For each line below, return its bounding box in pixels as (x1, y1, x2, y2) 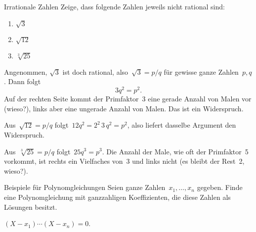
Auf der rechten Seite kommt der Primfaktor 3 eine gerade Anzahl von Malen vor (4, 93, 252, 104)
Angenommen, (4, 66, 47, 77)
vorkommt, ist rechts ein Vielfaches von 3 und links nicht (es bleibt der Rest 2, (4, 156, 245, 166)
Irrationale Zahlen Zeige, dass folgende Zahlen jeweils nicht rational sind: (4, 1, 225, 11)
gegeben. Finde (197, 182, 243, 192)
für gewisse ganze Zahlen (164, 66, 239, 77)
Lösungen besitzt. (4, 201, 57, 212)
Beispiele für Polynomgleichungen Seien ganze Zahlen (4, 182, 166, 192)
